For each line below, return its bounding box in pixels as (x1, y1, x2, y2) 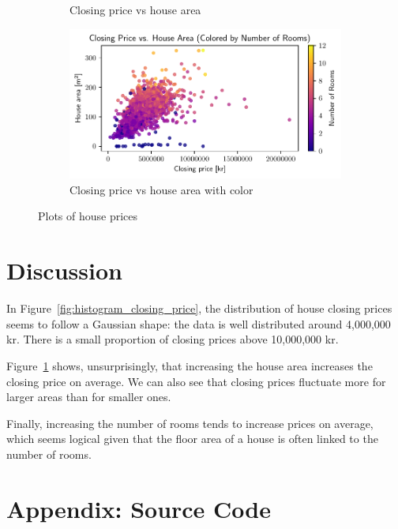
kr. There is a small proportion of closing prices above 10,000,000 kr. (6, 331, 339, 347)
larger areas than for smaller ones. (6, 388, 171, 405)
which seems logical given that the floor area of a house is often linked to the (6, 430, 378, 447)
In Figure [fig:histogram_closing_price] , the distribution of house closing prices (6, 300, 392, 317)
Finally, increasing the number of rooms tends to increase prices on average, (6, 415, 374, 431)
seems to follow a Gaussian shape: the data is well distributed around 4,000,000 (6, 315, 391, 332)
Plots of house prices (38, 208, 138, 224)
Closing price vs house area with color (69, 181, 253, 197)
